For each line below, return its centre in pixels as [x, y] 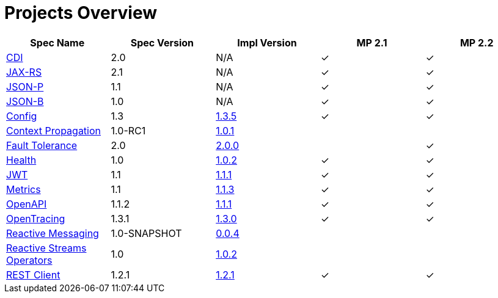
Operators [29, 260]
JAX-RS [24, 72]
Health [21, 160]
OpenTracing [36, 218]
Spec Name [57, 42]
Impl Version [267, 42]
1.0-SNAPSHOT [146, 233]
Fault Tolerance [42, 145]
